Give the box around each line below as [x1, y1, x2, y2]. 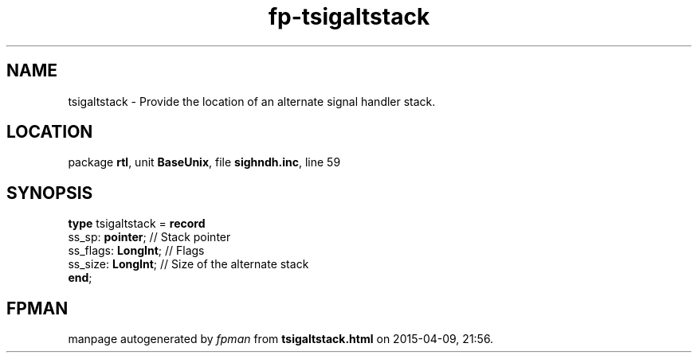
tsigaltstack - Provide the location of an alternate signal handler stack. [68, 94, 436, 108]
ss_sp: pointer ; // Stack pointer [68, 230, 231, 244]
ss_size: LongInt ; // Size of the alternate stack [68, 257, 309, 271]
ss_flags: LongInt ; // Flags [68, 244, 205, 258]
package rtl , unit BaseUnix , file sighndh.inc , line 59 [68, 155, 341, 170]
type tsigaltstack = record [68, 217, 206, 231]
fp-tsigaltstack [268, 3, 430, 30]
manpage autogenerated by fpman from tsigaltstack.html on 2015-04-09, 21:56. [68, 332, 494, 346]
